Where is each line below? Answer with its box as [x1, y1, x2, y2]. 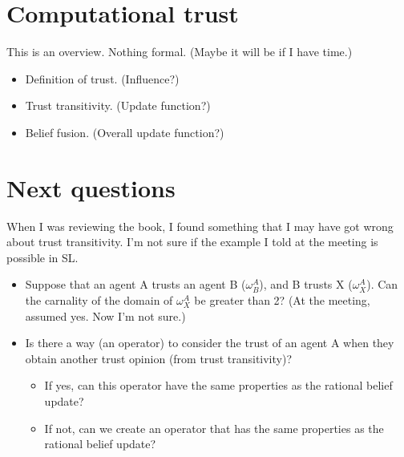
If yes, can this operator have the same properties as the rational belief [44, 377, 393, 394]
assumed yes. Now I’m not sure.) [25, 307, 186, 324]
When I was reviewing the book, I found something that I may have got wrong [6, 217, 394, 234]
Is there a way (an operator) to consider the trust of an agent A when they [25, 334, 394, 351]
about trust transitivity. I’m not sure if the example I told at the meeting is [6, 233, 378, 250]
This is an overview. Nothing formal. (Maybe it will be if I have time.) [6, 43, 353, 60]
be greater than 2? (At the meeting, [194, 292, 370, 308]
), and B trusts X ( [259, 276, 353, 293]
